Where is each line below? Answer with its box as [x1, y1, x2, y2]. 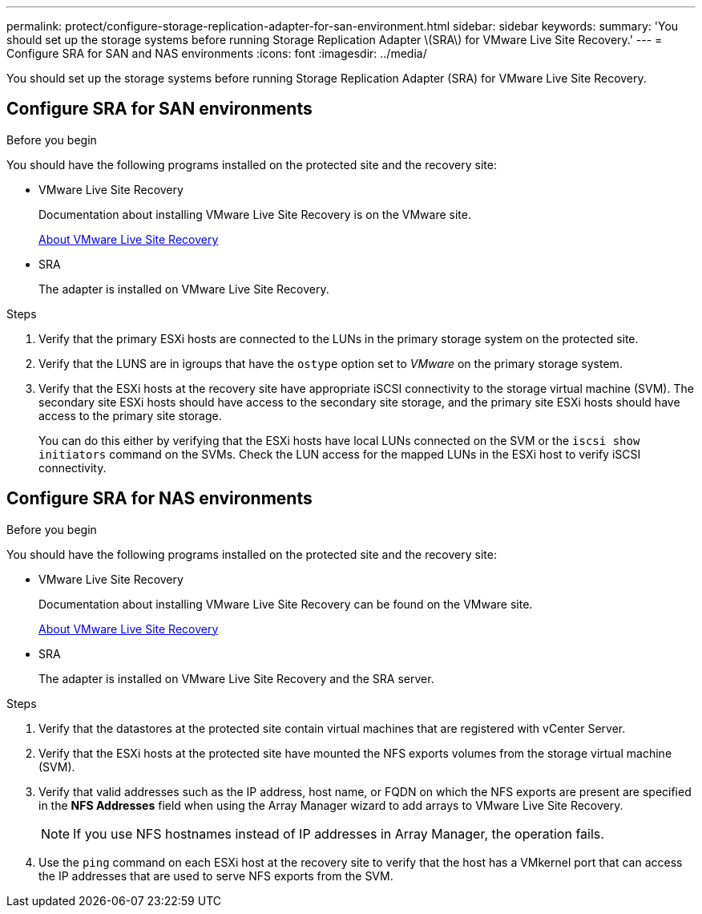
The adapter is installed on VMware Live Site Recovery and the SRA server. [38, 671, 434, 685]
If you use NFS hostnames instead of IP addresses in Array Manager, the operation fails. [73, 825, 604, 842]
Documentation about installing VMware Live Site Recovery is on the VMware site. [38, 207, 471, 221]
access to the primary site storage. [38, 408, 222, 423]
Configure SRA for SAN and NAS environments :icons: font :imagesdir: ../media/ [6, 47, 427, 60]
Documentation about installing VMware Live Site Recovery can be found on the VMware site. [38, 597, 533, 611]
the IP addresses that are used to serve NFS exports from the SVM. [38, 868, 393, 883]
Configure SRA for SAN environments [6, 99, 313, 119]
